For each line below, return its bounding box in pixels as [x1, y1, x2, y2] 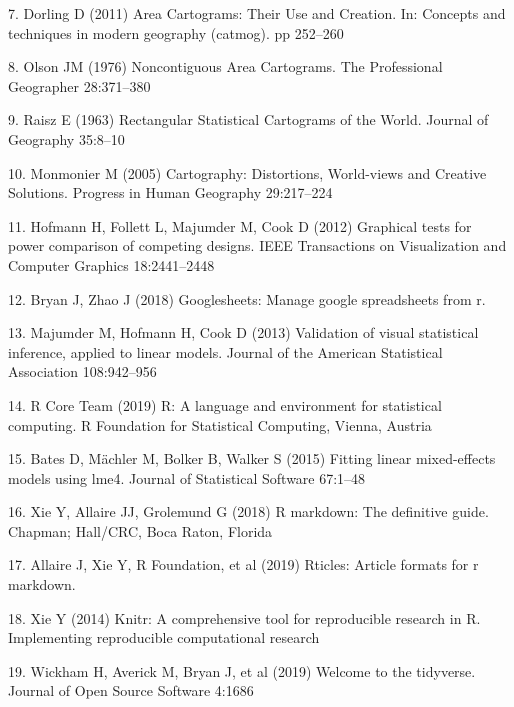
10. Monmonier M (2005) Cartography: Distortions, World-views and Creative [8, 162, 487, 183]
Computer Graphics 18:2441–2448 [8, 254, 215, 275]
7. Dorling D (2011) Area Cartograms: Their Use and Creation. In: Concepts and [8, 3, 506, 23]
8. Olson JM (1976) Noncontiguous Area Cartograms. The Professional [8, 56, 443, 77]
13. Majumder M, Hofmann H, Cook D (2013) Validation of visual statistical [8, 322, 479, 343]
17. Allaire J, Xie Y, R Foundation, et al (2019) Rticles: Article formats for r [8, 554, 479, 575]
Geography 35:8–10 [8, 128, 125, 149]
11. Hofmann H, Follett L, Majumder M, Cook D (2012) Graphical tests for [8, 215, 472, 236]
